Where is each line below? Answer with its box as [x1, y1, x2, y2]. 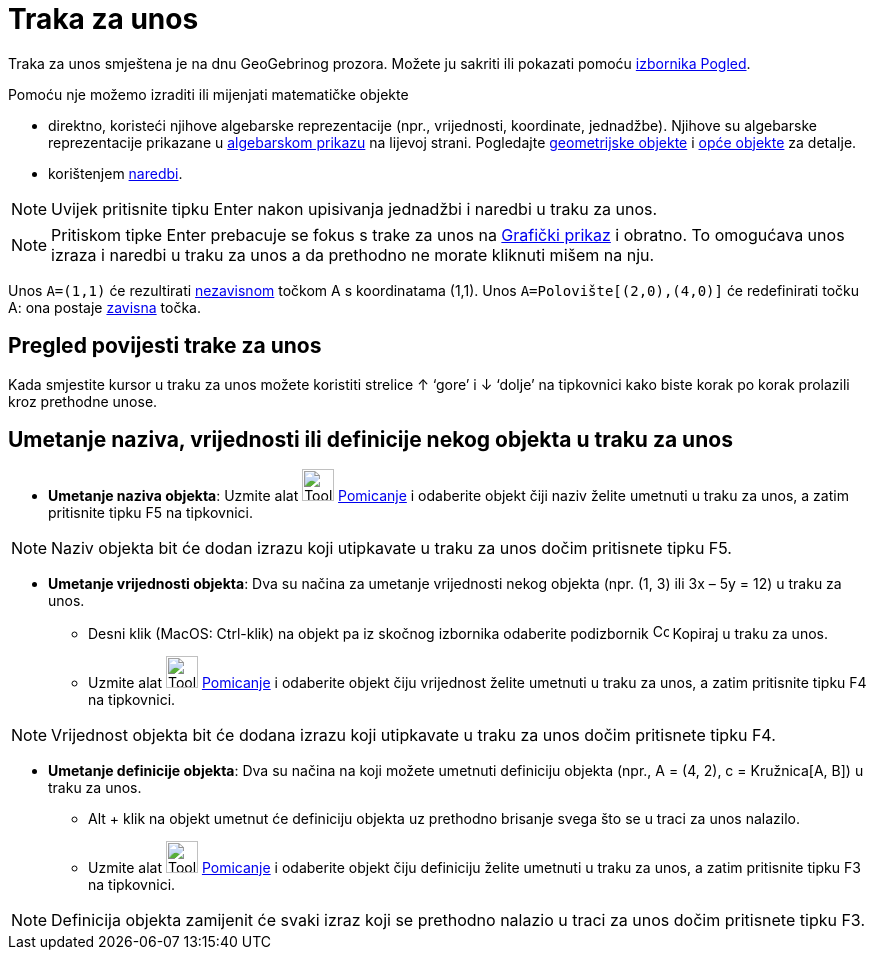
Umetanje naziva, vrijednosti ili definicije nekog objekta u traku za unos [8, 427, 733, 453]
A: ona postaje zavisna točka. [8, 298, 201, 316]
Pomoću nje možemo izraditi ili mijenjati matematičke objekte [8, 85, 409, 103]
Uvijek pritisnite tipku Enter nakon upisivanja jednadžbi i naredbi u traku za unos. [51, 198, 658, 219]
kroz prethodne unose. [8, 392, 158, 410]
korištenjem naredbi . [48, 164, 183, 182]
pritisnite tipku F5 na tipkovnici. [48, 504, 253, 522]
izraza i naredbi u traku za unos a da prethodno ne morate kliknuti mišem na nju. [51, 244, 655, 265]
